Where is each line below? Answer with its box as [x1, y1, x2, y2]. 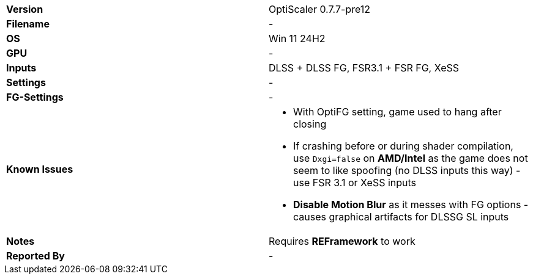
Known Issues [6, 163, 73, 175]
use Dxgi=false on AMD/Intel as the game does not [293, 152, 528, 164]
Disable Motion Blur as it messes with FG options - [293, 198, 529, 211]
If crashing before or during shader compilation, [293, 140, 513, 152]
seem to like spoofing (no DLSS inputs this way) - [293, 164, 521, 176]
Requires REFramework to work [269, 235, 416, 247]
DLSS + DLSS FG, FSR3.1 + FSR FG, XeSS [269, 62, 459, 74]
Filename [6, 18, 50, 30]
